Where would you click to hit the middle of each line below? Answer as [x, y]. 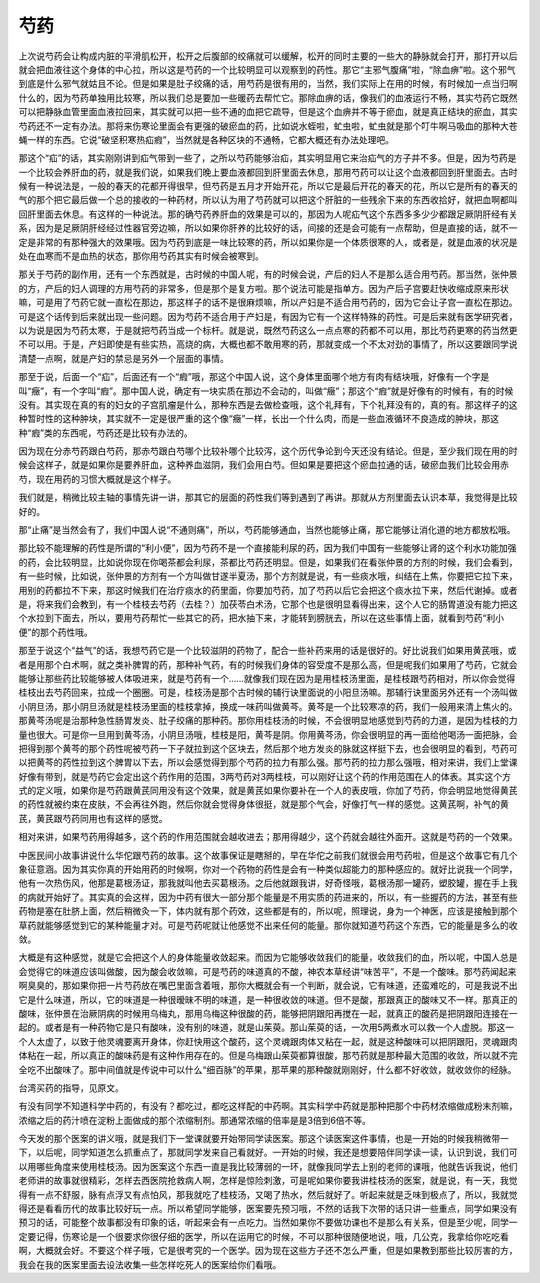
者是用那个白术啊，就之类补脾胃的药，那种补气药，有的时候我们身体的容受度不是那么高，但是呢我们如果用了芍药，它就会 [268, 664]
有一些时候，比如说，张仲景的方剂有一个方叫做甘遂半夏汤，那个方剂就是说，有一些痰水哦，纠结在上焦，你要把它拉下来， [268, 576]
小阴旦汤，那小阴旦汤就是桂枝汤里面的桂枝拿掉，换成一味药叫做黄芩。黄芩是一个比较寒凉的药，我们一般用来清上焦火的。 [268, 706]
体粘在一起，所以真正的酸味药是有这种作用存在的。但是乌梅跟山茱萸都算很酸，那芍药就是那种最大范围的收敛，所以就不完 [268, 1056]
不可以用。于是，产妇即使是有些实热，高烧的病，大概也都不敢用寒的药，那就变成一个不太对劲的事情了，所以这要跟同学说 [268, 344]
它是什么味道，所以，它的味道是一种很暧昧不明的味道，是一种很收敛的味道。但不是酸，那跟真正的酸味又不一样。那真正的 [268, 999]
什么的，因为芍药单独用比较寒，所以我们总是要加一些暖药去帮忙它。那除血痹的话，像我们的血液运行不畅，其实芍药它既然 [268, 97]
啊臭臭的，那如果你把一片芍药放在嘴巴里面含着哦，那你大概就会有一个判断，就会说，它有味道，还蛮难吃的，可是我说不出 [268, 986]
